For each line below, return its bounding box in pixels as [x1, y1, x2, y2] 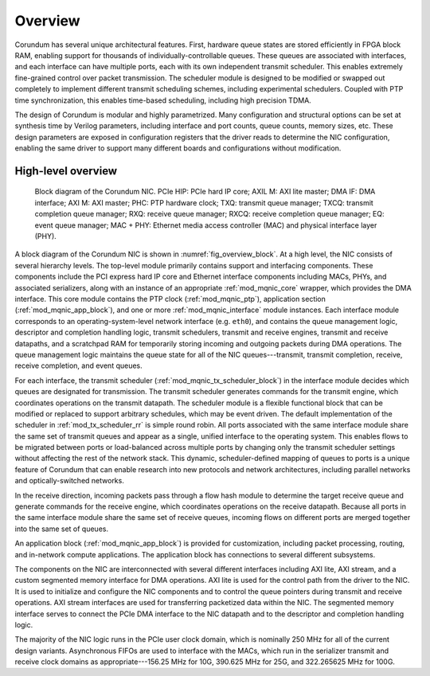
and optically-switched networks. [14, 476, 125, 486]
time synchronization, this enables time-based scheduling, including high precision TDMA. [14, 96, 312, 105]
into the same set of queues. [14, 524, 109, 533]
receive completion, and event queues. [14, 361, 143, 370]
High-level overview [14, 164, 118, 178]
